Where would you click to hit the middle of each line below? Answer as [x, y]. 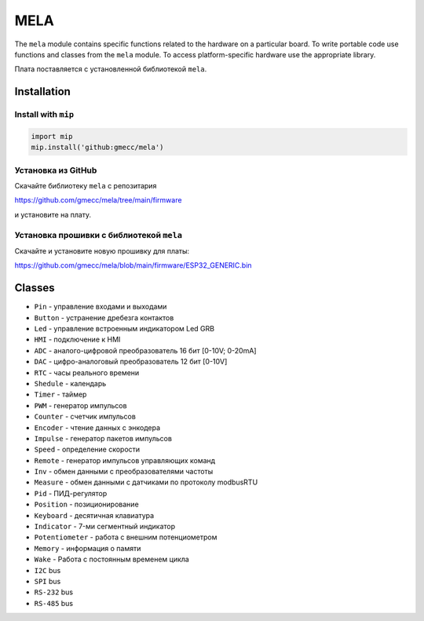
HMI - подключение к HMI [77, 340]
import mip [52, 136]
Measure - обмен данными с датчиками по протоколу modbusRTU [146, 482]
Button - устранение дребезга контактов [104, 317]
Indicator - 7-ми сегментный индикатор [105, 527]
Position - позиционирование [86, 504]
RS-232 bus [54, 592]
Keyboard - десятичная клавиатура [94, 515]
